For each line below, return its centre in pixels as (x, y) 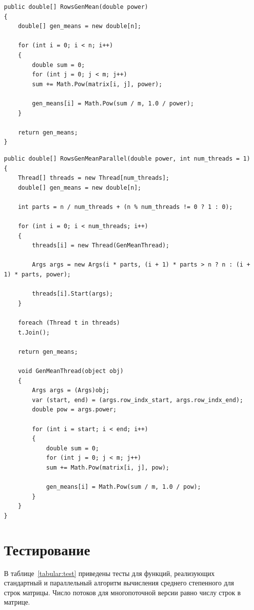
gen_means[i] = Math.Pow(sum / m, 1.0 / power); (113, 103)
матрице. (17, 602)
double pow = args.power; (74, 410)
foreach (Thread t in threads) (69, 323)
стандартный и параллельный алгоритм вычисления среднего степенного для (119, 583)
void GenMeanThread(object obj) (71, 371)
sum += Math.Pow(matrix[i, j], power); (97, 84)
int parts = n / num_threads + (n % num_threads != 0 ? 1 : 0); (125, 207)
